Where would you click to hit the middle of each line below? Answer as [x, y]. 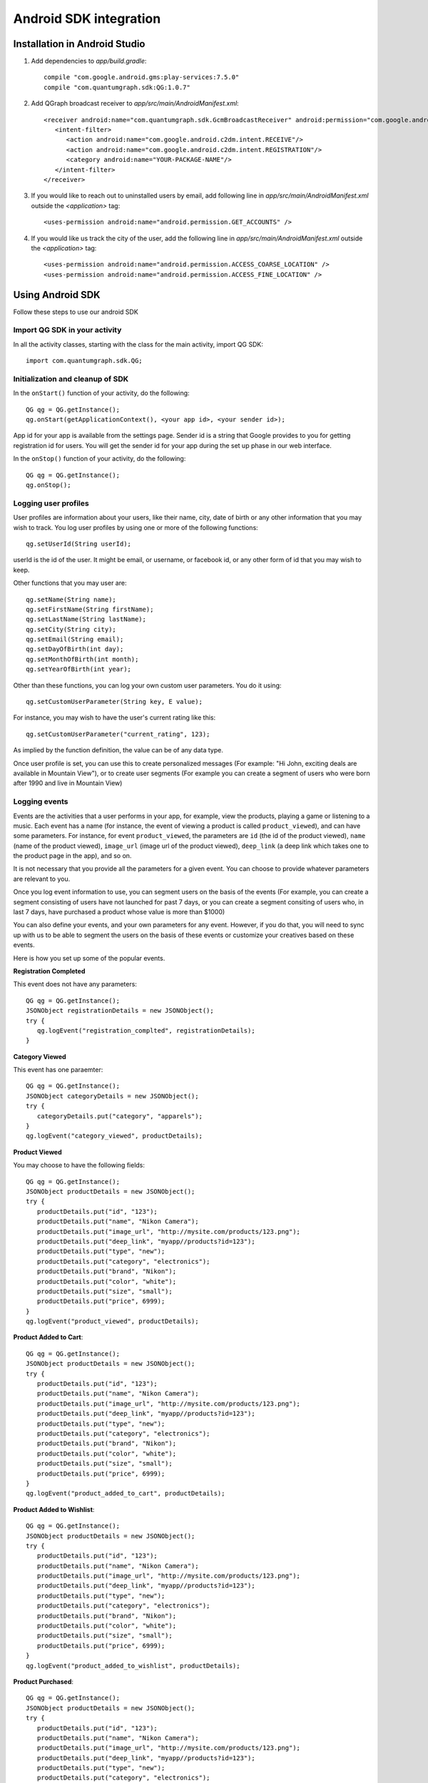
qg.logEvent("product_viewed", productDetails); [112, 1322]
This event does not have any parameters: [75, 984]
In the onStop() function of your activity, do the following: [100, 459]
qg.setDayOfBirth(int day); [75, 649]
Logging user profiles [51, 503]
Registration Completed [49, 971]
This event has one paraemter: [58, 1070]
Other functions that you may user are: [70, 583]
